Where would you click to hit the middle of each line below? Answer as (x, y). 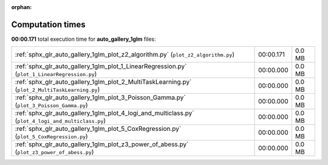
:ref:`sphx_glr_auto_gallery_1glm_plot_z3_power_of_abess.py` (102, 144)
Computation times (48, 24)
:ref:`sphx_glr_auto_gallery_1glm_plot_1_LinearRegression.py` (101, 66)
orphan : (22, 7)
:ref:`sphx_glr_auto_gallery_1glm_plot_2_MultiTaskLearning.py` (103, 82)
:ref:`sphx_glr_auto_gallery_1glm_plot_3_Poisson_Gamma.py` (100, 97)
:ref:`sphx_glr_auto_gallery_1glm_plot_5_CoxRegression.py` (98, 129)
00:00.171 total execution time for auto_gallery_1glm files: (84, 39)
